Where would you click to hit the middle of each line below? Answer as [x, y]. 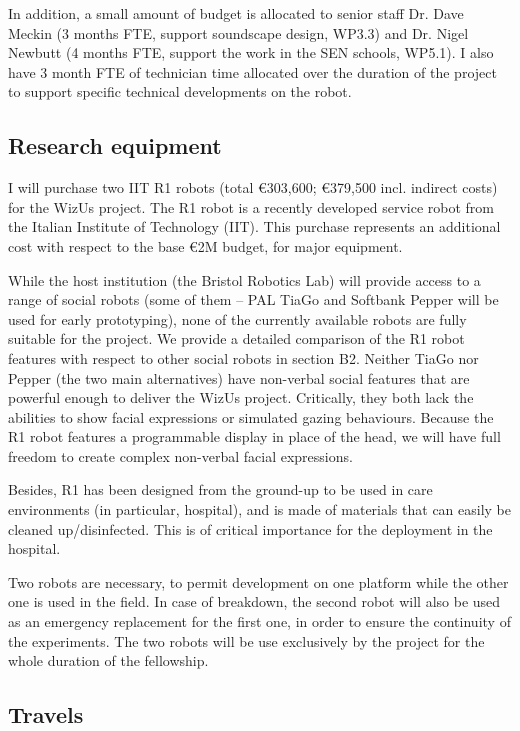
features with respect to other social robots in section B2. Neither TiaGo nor [243, 357]
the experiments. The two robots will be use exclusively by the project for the [246, 640]
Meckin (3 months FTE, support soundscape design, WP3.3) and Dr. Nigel [238, 32]
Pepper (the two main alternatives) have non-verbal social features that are [239, 377]
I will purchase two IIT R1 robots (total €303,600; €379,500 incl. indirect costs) [253, 187]
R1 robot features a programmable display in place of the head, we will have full [254, 436]
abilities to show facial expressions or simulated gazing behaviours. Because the [251, 416]
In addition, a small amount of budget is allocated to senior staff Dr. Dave [236, 13]
